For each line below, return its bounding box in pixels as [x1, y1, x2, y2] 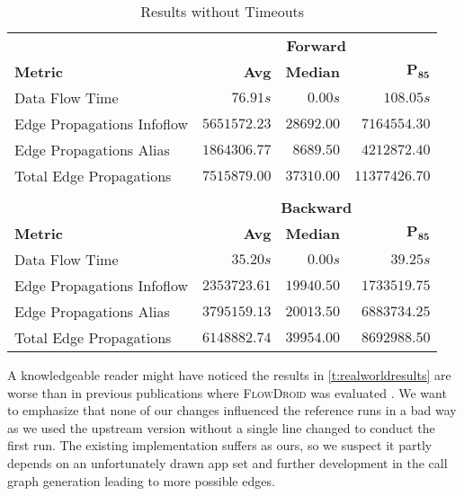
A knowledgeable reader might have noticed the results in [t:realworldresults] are [7, 366, 451, 384]
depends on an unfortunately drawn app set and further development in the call [7, 453, 448, 472]
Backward [281, 197, 352, 217]
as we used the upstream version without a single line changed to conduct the [7, 418, 435, 437]
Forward [286, 35, 346, 56]
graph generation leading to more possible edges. [7, 471, 275, 490]
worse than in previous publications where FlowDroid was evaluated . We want [7, 383, 447, 402]
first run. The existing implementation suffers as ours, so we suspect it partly [7, 436, 433, 455]
